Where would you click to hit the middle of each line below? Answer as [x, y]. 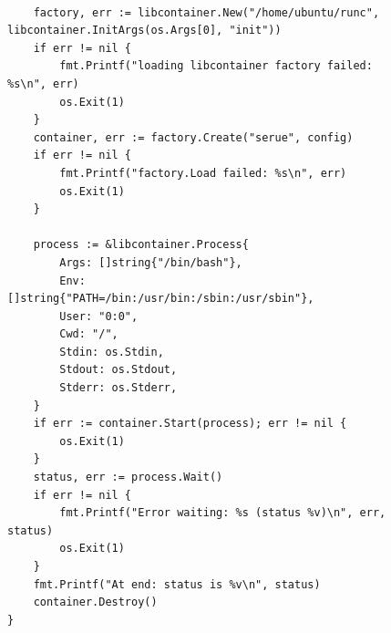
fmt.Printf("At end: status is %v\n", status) [177, 584]
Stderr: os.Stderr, [118, 388]
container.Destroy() [95, 602]
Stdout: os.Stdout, [118, 370]
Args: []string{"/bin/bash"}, [151, 262]
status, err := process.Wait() [128, 477]
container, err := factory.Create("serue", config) [193, 137]
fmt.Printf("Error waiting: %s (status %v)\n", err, [223, 513]
